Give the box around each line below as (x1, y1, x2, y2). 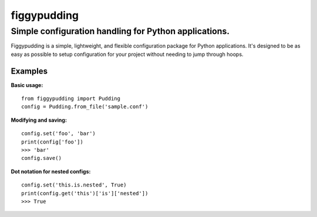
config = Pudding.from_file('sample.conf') (21, 104, 149, 110)
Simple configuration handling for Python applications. (11, 26, 230, 36)
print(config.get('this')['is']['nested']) (21, 190, 149, 196)
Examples (11, 66, 48, 76)
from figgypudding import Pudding (21, 95, 120, 102)
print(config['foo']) (21, 138, 83, 145)
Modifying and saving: (11, 116, 68, 123)
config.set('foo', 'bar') (21, 130, 96, 137)
